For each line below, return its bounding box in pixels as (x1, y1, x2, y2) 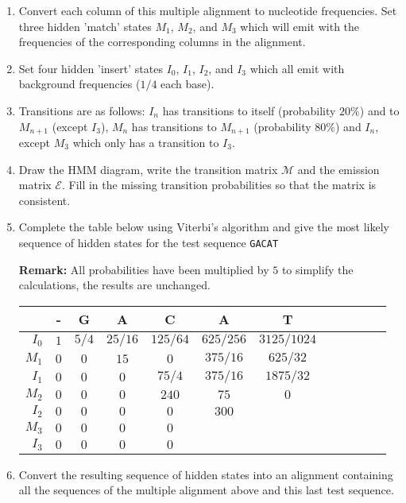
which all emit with (249, 60, 345, 76)
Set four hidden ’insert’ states (18, 60, 163, 76)
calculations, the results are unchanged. (18, 277, 211, 293)
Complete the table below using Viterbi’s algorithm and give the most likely (18, 219, 389, 235)
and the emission (297, 161, 380, 177)
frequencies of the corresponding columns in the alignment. (18, 33, 306, 50)
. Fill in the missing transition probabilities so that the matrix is (61, 176, 377, 193)
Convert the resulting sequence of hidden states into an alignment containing (18, 466, 393, 482)
